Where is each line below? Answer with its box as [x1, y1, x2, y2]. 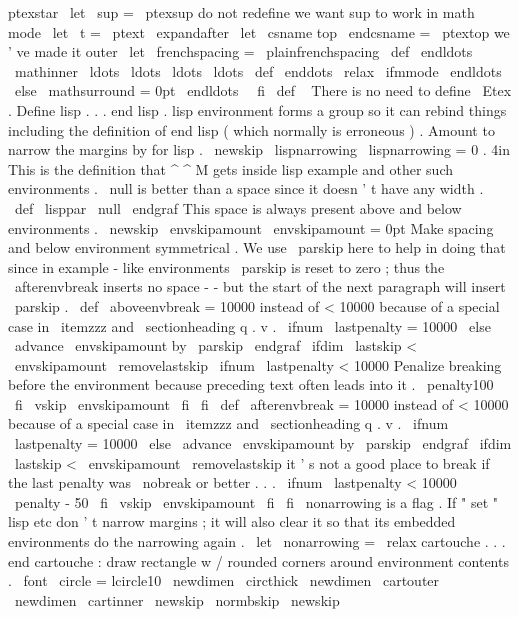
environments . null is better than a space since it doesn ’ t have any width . [8, 178, 484, 199]
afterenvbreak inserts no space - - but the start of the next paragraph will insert [14, 276, 506, 297]
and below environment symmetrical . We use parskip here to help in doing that [8, 237, 506, 258]
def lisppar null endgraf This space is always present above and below [14, 197, 462, 218]
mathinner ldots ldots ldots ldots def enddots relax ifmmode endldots [14, 60, 502, 81]
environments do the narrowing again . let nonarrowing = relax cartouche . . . [8, 531, 506, 552]
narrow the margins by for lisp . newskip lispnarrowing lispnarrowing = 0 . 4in [8, 139, 511, 160]
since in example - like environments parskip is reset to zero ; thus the [8, 256, 445, 277]
